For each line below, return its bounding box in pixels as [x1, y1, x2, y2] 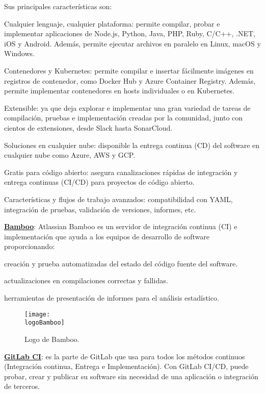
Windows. [4, 48, 35, 59]
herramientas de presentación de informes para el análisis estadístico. [4, 292, 219, 303]
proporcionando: [4, 241, 55, 252]
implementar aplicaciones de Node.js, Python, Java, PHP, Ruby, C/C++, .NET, [4, 28, 255, 39]
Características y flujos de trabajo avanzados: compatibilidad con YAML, [4, 193, 233, 204]
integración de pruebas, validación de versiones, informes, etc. [4, 204, 196, 214]
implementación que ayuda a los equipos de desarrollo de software [4, 231, 209, 241]
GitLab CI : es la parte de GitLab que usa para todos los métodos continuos [4, 351, 245, 361]
